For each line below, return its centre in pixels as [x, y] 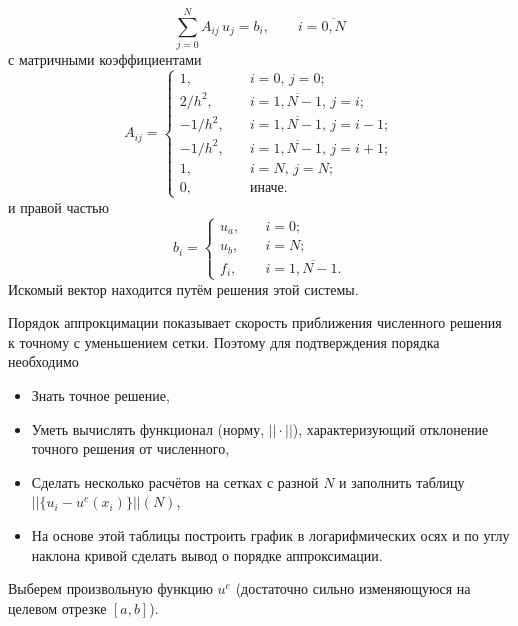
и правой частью [58, 206]
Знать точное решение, [100, 395]
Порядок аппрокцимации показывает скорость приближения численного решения [255, 322]
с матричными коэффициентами [105, 59]
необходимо [43, 361]
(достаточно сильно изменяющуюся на [353, 588]
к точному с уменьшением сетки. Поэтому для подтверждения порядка [224, 341]
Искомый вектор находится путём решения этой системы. [183, 288]
